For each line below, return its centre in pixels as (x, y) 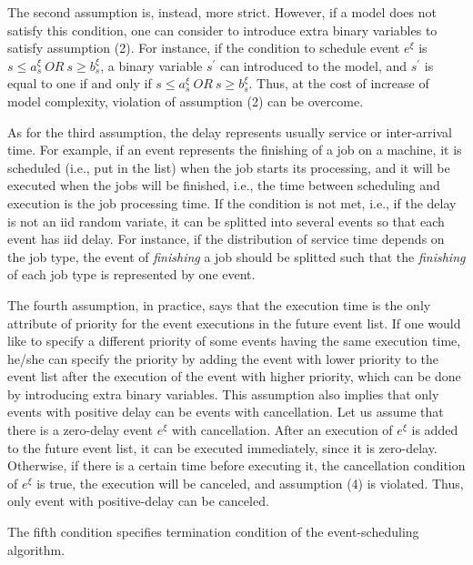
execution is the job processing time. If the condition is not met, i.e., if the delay (232, 202)
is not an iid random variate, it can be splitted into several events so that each (226, 221)
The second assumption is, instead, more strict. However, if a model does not (222, 12)
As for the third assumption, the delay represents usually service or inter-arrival (230, 131)
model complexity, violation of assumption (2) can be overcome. (186, 101)
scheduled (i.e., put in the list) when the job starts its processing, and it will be (229, 167)
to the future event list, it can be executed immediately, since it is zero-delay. (222, 447)
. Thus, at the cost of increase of (339, 83)
